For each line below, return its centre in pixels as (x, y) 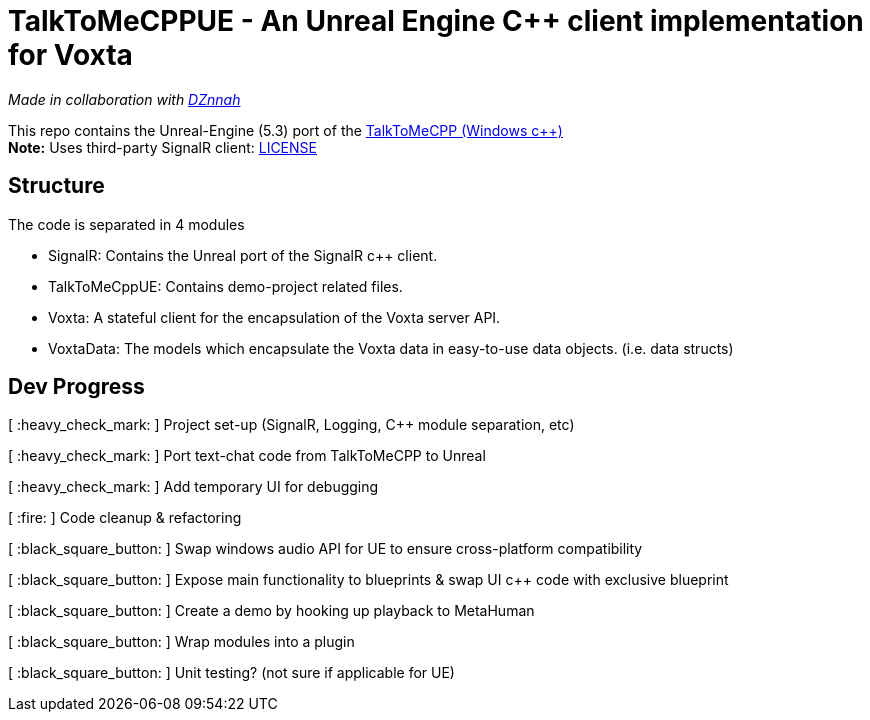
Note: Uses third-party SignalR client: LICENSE (162, 147)
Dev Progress (76, 387)
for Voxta (70, 55)
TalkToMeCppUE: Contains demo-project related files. (225, 286)
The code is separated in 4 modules (126, 224)
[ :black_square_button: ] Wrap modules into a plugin (181, 642)
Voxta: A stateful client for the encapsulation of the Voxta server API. (274, 317)
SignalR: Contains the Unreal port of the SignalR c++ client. (243, 255)
